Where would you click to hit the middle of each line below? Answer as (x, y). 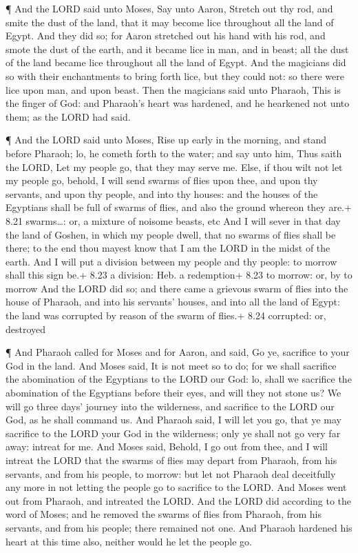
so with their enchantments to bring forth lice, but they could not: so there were (175, 76)
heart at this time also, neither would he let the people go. (129, 541)
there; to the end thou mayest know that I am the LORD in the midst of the (168, 248)
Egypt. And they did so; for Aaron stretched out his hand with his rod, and (166, 36)
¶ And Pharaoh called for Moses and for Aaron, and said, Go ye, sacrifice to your (178, 352)
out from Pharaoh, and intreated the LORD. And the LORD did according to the (179, 500)
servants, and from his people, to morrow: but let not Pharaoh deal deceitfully (171, 473)
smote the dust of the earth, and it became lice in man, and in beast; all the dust (177, 49)
